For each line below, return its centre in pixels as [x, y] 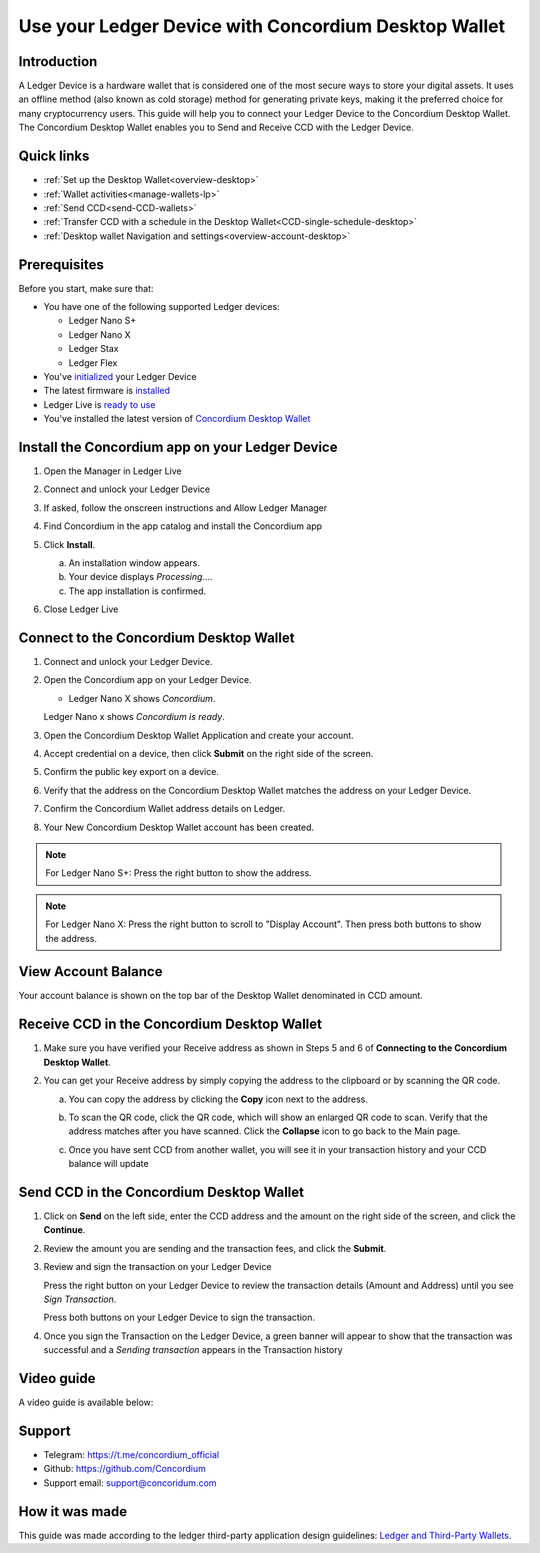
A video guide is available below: [86, 1402]
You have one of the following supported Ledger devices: [161, 306]
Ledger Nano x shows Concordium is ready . [134, 717]
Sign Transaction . [80, 1299]
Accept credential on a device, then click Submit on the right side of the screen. [208, 754]
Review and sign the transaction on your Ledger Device [157, 1267]
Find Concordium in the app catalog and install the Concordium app [183, 526]
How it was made [73, 1511]
